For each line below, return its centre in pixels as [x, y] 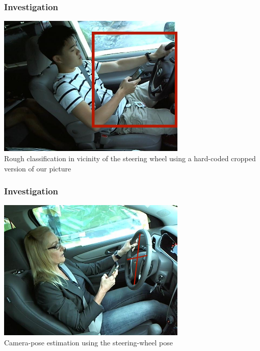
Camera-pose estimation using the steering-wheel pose [88, 343]
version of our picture [38, 168]
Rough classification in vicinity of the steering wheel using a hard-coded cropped [130, 158]
